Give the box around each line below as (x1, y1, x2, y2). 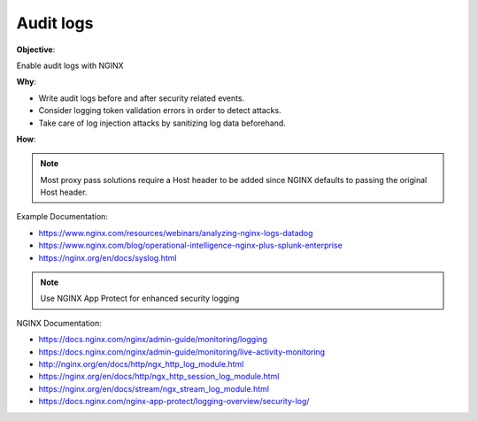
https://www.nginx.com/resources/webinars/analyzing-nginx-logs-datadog (38, 227, 313, 238)
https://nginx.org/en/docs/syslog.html (38, 252, 177, 263)
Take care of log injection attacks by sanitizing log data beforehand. (38, 118, 287, 128)
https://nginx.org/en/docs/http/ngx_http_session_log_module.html (38, 371, 280, 382)
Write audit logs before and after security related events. (38, 93, 245, 103)
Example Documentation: (16, 211, 108, 222)
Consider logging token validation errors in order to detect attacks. (38, 105, 282, 116)
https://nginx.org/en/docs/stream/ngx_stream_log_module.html (38, 383, 270, 394)
